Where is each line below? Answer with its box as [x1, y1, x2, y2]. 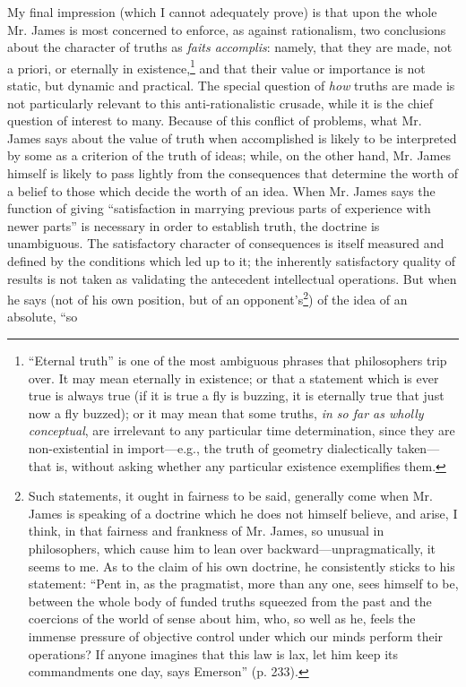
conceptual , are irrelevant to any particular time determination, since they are [28, 421, 455, 440]
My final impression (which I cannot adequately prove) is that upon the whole [7, 3, 437, 21]
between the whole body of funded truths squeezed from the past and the [28, 591, 432, 610]
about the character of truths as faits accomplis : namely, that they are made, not [7, 38, 453, 56]
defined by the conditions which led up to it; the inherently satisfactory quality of [7, 251, 456, 270]
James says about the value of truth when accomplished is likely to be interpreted [7, 128, 457, 147]
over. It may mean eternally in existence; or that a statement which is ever [28, 368, 439, 387]
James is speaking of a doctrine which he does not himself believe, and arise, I [28, 503, 458, 522]
